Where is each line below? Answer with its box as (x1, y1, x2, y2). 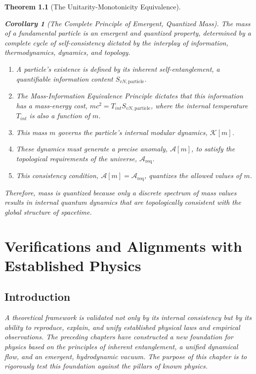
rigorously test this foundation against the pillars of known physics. (4, 361, 208, 371)
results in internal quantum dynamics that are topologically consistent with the (4, 197, 241, 207)
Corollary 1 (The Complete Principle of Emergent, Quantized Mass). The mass (4, 18, 251, 28)
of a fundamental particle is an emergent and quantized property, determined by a (4, 28, 251, 38)
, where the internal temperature (150, 100, 248, 110)
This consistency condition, (16, 170, 99, 181)
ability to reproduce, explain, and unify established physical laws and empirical (4, 322, 240, 332)
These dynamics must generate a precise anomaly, (16, 143, 168, 154)
